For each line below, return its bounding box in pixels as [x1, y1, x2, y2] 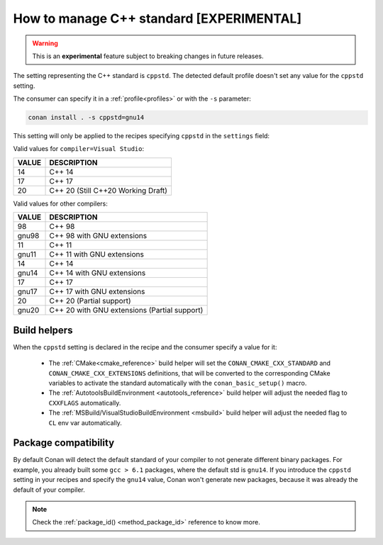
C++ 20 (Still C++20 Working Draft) [49, 185, 168, 195]
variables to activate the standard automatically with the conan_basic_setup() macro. [48, 378, 307, 387]
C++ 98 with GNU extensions [49, 231, 148, 241]
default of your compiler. [13, 485, 85, 494]
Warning [32, 39, 58, 47]
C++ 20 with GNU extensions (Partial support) [49, 305, 204, 315]
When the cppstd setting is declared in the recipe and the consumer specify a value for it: [13, 342, 277, 351]
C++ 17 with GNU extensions [49, 287, 145, 297]
